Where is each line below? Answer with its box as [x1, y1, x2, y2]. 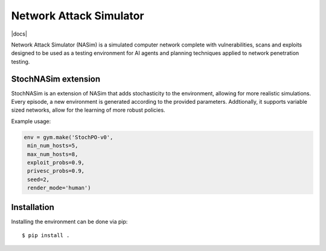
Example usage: [11, 118, 51, 125]
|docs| [11, 30, 27, 37]
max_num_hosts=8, [27, 151, 78, 157]
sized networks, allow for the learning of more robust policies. [11, 106, 165, 114]
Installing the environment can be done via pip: [11, 218, 128, 225]
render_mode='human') [27, 185, 91, 191]
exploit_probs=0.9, [27, 159, 85, 166]
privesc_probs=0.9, [27, 168, 85, 174]
